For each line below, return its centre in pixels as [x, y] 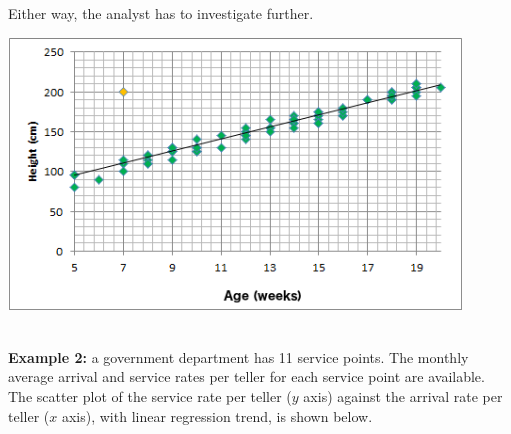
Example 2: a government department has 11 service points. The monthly [238, 356]
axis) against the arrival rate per [403, 395]
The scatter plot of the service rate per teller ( [150, 395]
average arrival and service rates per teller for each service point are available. [246, 376]
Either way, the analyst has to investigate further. [161, 13]
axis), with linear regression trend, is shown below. [217, 415]
